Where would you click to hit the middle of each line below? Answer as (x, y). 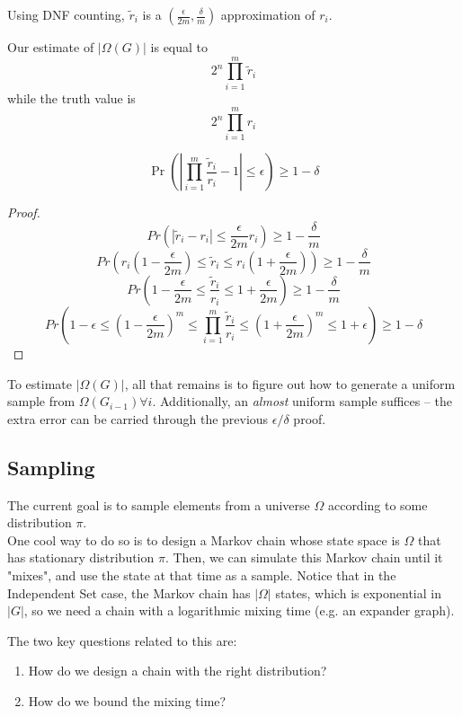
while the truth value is (71, 97)
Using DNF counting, (66, 14)
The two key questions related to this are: (122, 640)
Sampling (51, 467)
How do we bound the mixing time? (127, 700)
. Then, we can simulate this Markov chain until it (304, 557)
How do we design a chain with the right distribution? (178, 671)
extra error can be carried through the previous (138, 418)
